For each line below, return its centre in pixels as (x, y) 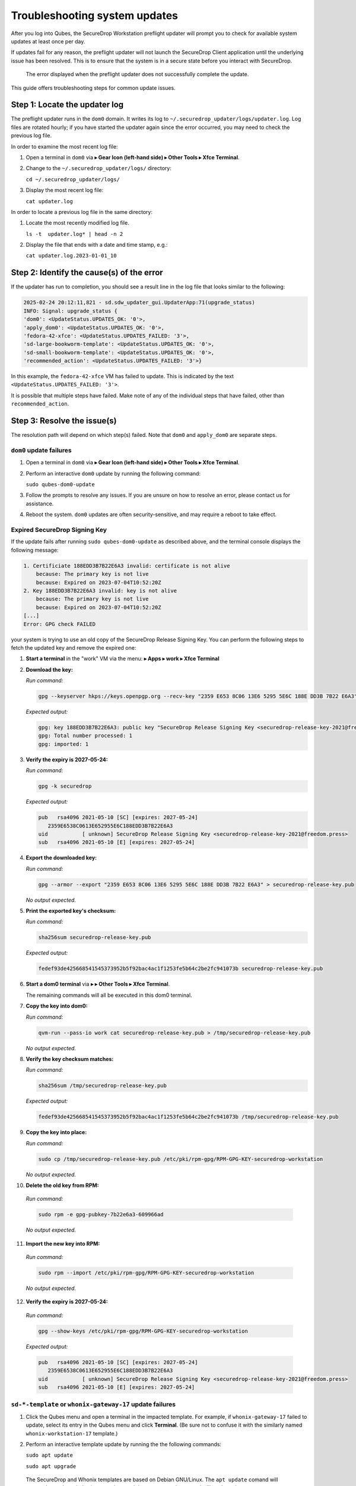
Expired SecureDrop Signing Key (59, 530)
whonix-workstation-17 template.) (72, 1433)
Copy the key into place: (56, 1132)
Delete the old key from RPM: (62, 1185)
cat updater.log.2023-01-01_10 (71, 256)
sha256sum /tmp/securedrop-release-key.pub (103, 1086)
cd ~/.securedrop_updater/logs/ (73, 179)
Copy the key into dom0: (57, 1006)
